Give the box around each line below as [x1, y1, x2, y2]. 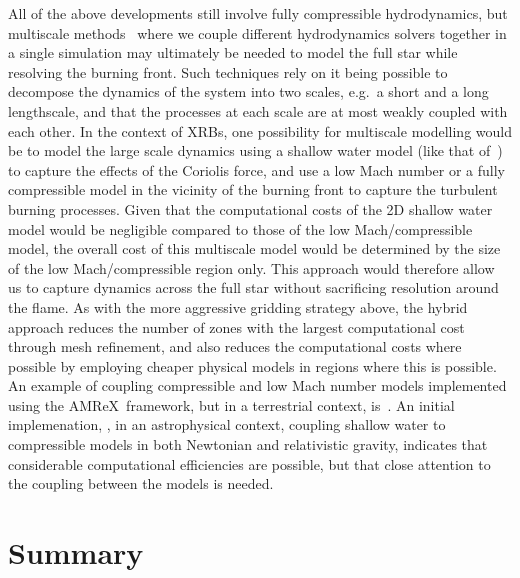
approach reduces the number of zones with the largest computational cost [8, 316, 465, 337]
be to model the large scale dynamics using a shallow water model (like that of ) [8, 140, 503, 161]
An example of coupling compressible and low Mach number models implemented [8, 375, 507, 396]
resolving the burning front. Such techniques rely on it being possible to [8, 61, 448, 82]
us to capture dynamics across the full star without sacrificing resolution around [8, 277, 499, 298]
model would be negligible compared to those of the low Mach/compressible [8, 218, 473, 239]
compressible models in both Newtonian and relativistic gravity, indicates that [8, 434, 488, 455]
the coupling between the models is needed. [8, 473, 274, 494]
